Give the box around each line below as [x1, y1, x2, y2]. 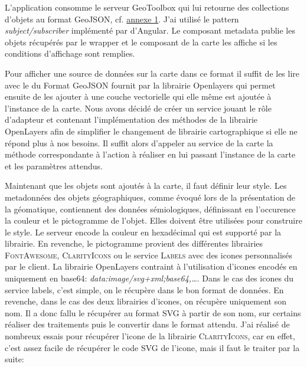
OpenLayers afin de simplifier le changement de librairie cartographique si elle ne [5, 124, 298, 137]
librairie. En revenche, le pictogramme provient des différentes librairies [5, 237, 263, 250]
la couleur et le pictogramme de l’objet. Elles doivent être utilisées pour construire [5, 214, 302, 227]
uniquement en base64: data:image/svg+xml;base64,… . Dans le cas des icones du [5, 272, 294, 284]
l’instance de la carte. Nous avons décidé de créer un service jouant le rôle [5, 101, 272, 114]
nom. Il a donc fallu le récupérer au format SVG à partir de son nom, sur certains [5, 306, 301, 319]
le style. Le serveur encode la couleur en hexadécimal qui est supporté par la [5, 225, 282, 238]
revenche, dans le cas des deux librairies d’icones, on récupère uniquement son [5, 295, 287, 307]
